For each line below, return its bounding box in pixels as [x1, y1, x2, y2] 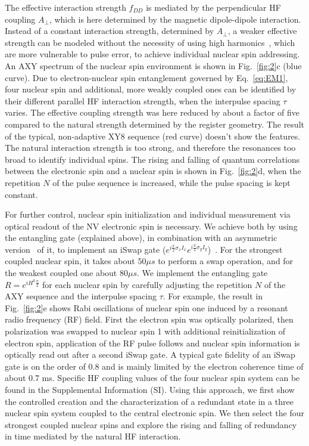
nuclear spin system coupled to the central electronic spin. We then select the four [5, 407, 304, 419]
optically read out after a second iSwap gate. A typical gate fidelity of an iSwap [5, 348, 295, 361]
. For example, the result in [163, 290, 263, 302]
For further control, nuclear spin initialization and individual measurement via [5, 208, 291, 221]
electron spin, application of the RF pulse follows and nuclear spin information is [5, 336, 300, 349]
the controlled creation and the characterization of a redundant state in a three [5, 395, 294, 407]
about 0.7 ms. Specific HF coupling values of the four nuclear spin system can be [5, 371, 300, 384]
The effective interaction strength [5, 1, 126, 13]
